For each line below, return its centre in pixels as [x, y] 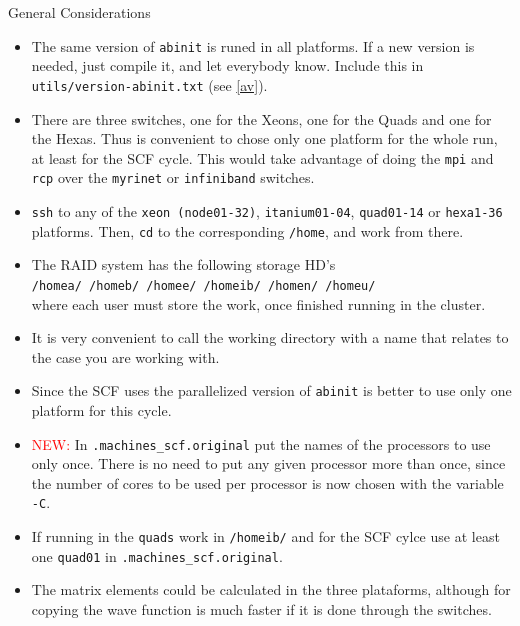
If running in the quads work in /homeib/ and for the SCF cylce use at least [265, 536]
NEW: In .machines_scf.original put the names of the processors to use [261, 443]
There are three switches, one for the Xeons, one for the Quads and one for [261, 118]
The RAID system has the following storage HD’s [183, 264]
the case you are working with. [125, 356]
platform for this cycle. [101, 410]
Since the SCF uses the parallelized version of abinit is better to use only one [271, 390]
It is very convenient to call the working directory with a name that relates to [270, 337]
